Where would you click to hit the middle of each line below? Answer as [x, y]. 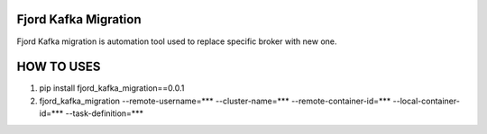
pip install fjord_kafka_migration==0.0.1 [112, 88]
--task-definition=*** [105, 113]
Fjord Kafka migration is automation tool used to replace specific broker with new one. [177, 41]
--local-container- [426, 101]
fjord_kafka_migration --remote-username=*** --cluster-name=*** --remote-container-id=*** [215, 101]
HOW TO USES [59, 67]
